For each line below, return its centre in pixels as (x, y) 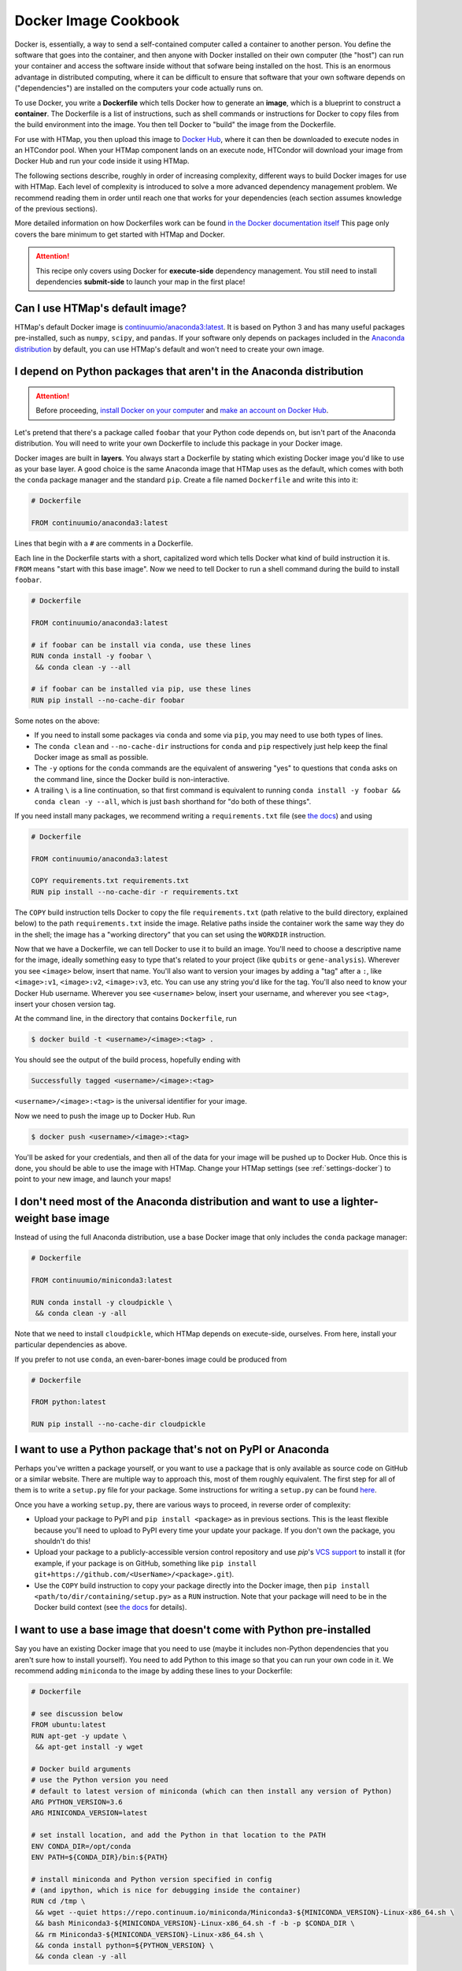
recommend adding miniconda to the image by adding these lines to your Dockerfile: (153, 1671)
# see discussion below (77, 1714)
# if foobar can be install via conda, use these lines (141, 645)
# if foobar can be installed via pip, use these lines (141, 689)
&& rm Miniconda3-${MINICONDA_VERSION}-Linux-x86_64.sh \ (150, 1934)
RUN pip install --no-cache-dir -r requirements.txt (135, 892)
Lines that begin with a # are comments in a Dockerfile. (104, 543)
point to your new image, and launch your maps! (93, 1179)
